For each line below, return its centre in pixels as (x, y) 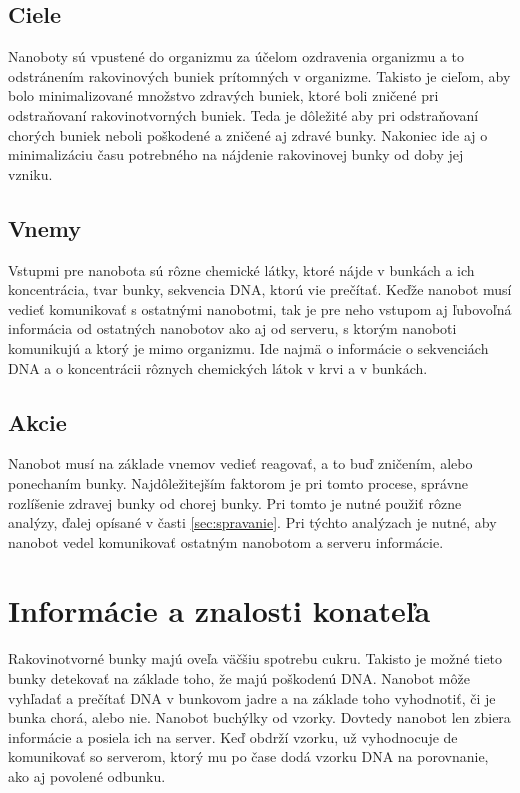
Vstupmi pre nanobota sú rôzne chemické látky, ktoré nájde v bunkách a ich (241, 269)
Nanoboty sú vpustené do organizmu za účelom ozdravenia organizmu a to (236, 56)
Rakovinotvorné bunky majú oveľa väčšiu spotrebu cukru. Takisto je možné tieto (255, 658)
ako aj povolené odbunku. (87, 775)
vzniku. (30, 173)
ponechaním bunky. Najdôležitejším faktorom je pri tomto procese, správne (238, 482)
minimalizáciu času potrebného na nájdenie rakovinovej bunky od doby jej (236, 154)
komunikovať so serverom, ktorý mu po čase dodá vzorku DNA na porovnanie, (248, 756)
